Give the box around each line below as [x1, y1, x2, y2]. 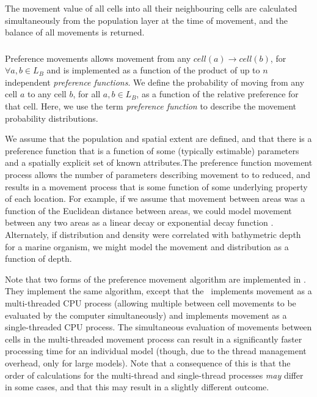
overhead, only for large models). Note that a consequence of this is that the [5, 356, 291, 369]
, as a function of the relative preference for [136, 87, 299, 100]
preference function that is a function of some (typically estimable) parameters [5, 144, 299, 157]
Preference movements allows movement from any [5, 51, 191, 64]
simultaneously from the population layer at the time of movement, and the [5, 13, 288, 26]
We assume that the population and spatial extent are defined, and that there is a [5, 132, 312, 145]
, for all [73, 87, 101, 100]
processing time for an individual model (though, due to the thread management [5, 344, 307, 357]
